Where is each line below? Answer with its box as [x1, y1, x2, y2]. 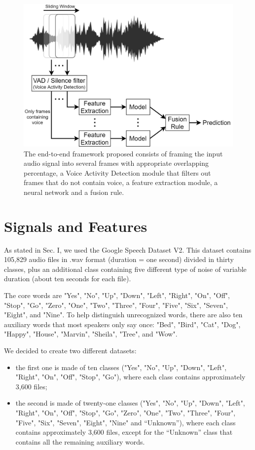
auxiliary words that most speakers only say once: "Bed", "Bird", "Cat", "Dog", [4, 319, 241, 329]
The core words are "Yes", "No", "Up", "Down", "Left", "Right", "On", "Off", [4, 290, 230, 300]
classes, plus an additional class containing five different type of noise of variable [4, 263, 247, 274]
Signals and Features [4, 216, 147, 236]
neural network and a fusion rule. [24, 187, 124, 197]
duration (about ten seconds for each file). [4, 273, 131, 284]
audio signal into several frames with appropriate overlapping [24, 158, 209, 168]
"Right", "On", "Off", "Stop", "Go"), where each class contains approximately [15, 372, 246, 382]
